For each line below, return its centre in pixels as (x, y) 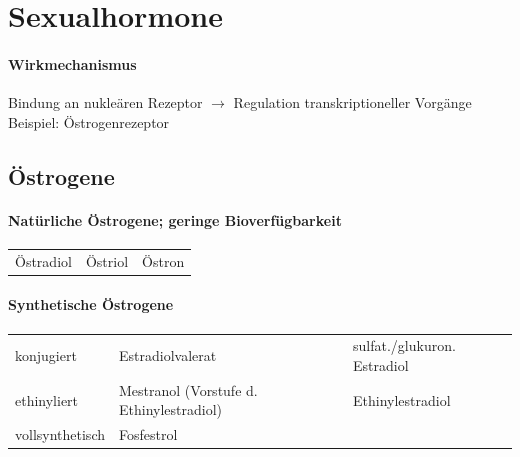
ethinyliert (47, 399)
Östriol (107, 260)
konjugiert (46, 355)
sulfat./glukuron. (404, 345)
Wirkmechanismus (72, 63)
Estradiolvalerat (168, 355)
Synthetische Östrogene (91, 304)
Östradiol (43, 260)
